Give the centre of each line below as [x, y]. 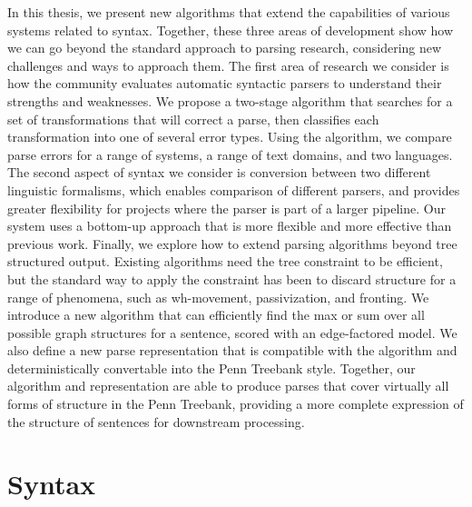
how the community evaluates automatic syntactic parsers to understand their [225, 83]
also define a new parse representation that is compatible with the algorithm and [232, 350]
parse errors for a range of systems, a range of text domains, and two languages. [230, 154]
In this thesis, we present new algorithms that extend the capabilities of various [229, 12]
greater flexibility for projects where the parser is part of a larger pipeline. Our [226, 208]
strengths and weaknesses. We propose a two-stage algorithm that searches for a [230, 100]
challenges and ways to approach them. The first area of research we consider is [228, 65]
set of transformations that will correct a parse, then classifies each [193, 119]
